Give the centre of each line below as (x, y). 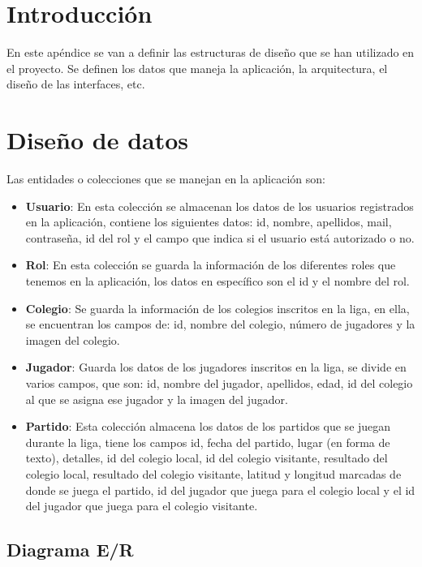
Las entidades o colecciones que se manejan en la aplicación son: (166, 179)
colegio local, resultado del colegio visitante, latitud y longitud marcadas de (213, 473)
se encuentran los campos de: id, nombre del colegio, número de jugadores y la (220, 324)
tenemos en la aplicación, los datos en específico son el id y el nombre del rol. (217, 281)
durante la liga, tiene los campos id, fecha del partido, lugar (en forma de (208, 442)
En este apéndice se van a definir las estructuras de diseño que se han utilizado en (211, 52)
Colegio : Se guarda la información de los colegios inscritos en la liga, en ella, (217, 308)
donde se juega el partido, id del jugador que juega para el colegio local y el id (220, 490)
